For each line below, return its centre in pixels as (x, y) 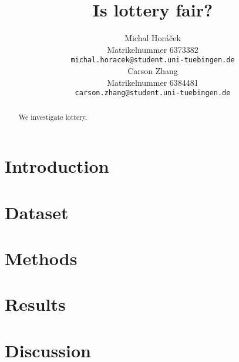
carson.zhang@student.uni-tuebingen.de (153, 93)
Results (35, 304)
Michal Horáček (153, 38)
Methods (41, 258)
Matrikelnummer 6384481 (153, 82)
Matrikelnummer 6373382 (153, 49)
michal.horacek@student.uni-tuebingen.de (153, 60)
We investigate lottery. (53, 117)
